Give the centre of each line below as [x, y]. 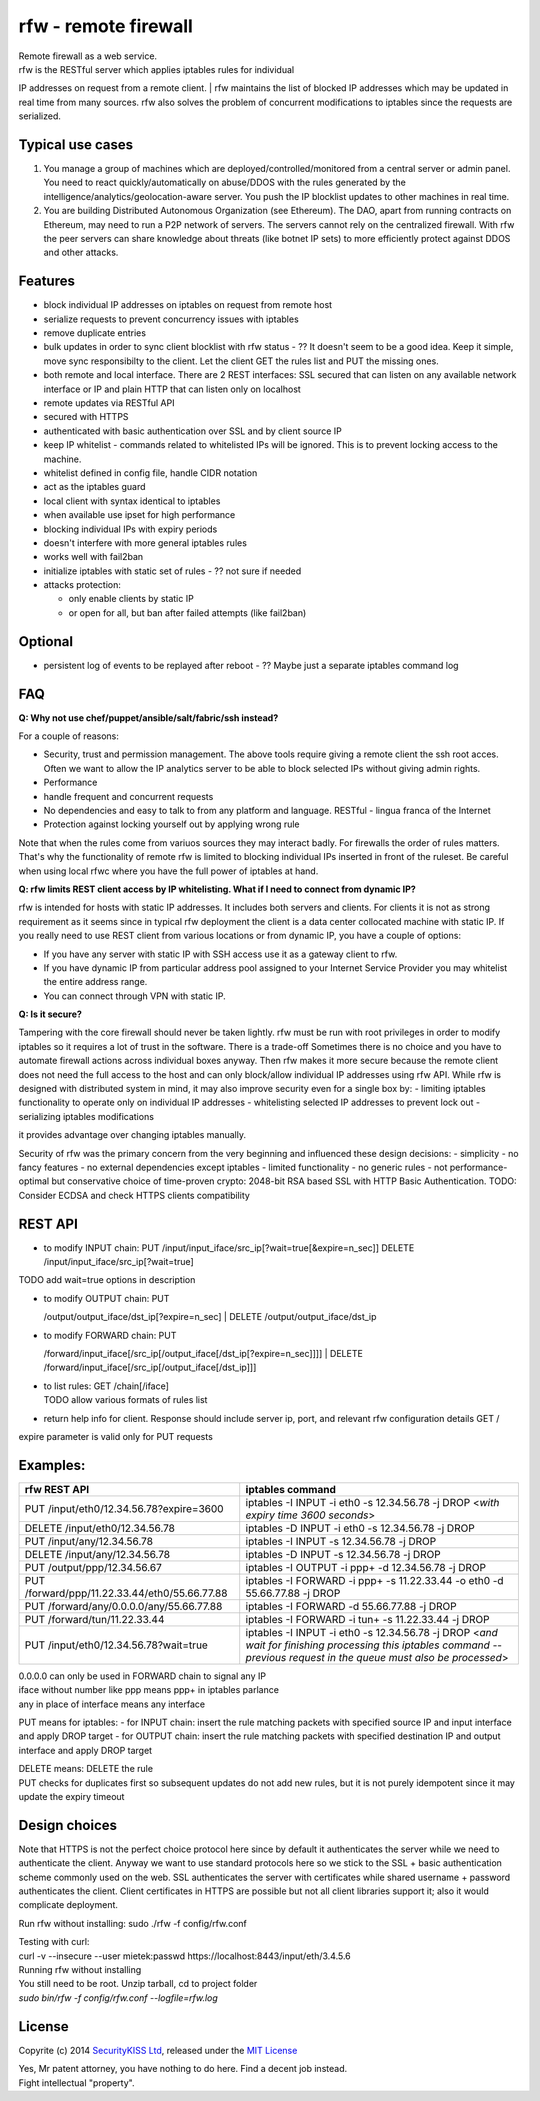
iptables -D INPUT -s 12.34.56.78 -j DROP [343, 1554]
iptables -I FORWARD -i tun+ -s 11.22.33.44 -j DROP [367, 1619]
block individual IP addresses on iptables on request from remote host [188, 305]
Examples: [52, 1465]
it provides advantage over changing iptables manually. [132, 1135]
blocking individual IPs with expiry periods [130, 529]
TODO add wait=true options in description [107, 1280]
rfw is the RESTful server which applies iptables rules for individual [156, 69]
